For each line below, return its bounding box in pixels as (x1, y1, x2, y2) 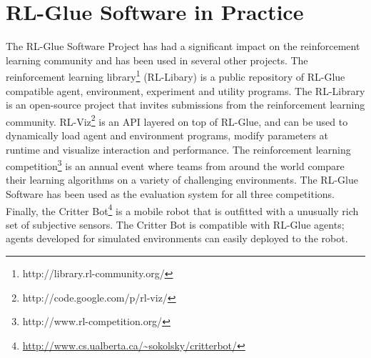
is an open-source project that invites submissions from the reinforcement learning (6, 97, 365, 112)
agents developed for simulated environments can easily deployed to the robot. (6, 231, 348, 246)
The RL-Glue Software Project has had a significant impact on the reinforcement (6, 39, 360, 54)
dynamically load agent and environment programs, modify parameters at (6, 128, 328, 142)
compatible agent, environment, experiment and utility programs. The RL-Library (6, 83, 365, 98)
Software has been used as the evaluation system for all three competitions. (6, 187, 335, 202)
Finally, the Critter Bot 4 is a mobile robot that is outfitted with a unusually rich (6, 201, 359, 218)
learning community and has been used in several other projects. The (6, 52, 308, 67)
